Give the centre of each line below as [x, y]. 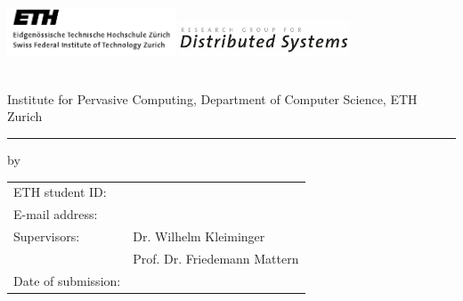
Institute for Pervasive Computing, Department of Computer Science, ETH [212, 98]
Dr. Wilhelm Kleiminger [199, 236]
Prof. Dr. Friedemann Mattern [216, 258]
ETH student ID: [60, 192]
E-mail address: [56, 214]
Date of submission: [67, 280]
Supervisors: [47, 236]
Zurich [25, 116]
